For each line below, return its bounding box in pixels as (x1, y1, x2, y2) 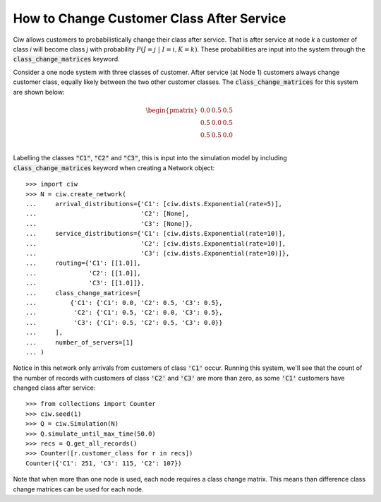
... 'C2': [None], (25, 210, 190, 218)
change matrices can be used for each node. (13, 484, 144, 494)
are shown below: (13, 88, 65, 96)
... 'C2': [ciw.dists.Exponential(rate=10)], (25, 239, 286, 247)
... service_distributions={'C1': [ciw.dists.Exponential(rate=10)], (25, 229, 286, 238)
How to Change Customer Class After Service (13, 11, 286, 26)
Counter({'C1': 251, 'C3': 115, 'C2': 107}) (25, 459, 183, 467)
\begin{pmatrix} (145, 106, 198, 114)
